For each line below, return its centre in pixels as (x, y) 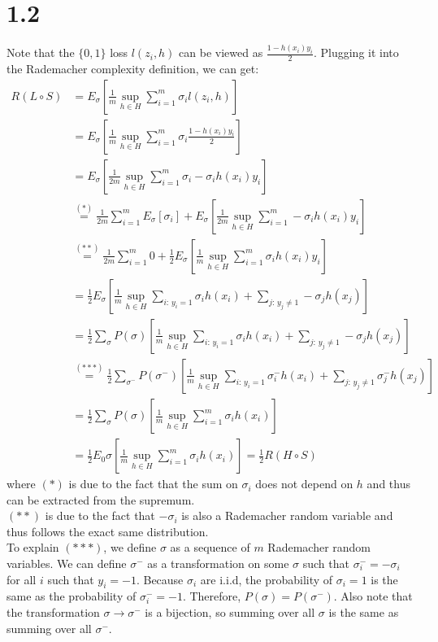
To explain (33, 547)
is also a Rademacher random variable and (287, 515)
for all (22, 579)
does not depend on (304, 484)
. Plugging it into (356, 52)
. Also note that (373, 596)
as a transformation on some (218, 563)
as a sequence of (210, 547)
